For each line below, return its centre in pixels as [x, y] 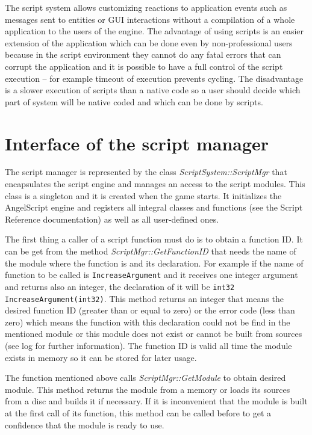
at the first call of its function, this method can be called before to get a [138, 412]
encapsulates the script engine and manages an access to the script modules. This [155, 184]
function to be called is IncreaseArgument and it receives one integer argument [151, 275]
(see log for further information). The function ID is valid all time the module [148, 345]
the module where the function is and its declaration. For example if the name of [154, 263]
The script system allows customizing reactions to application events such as [146, 7]
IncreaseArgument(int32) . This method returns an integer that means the [144, 298]
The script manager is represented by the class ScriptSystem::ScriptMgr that [146, 172]
